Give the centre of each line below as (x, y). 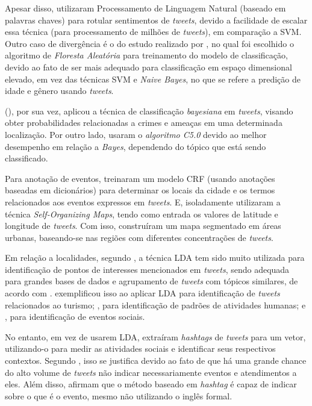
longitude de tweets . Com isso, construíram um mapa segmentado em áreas (143, 226)
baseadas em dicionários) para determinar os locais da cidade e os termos (140, 190)
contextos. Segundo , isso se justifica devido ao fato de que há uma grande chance (156, 361)
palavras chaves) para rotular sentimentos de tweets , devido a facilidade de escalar (156, 20)
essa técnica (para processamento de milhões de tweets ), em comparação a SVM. (153, 32)
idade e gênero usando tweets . (59, 91)
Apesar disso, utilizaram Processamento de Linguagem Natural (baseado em (145, 8)
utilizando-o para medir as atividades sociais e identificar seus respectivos (140, 348)
